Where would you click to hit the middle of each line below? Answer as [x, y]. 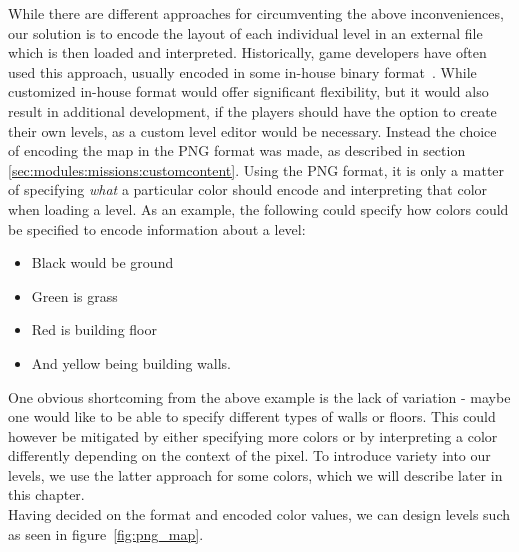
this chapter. [46, 494]
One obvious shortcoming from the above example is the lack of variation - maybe [259, 396]
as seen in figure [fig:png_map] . [106, 533]
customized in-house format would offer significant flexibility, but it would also [248, 91]
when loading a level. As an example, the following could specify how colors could [258, 208]
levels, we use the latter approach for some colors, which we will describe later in [255, 474]
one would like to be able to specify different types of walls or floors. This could [252, 416]
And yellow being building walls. [131, 362]
